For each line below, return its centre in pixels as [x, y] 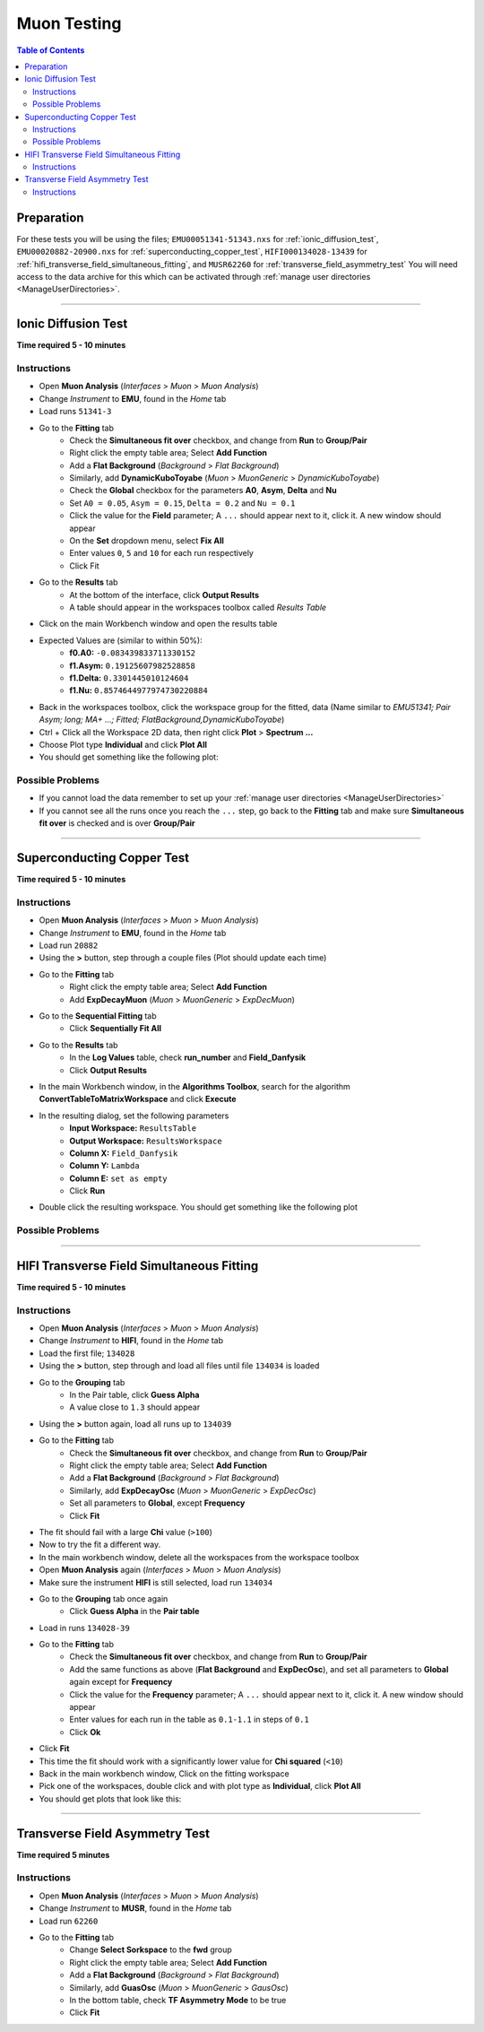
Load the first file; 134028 [87, 1353]
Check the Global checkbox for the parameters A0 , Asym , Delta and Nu [203, 491]
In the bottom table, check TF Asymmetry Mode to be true [178, 2000]
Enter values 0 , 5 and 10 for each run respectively [162, 553]
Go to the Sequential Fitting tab [98, 1016]
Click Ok [85, 1732]
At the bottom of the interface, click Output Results [164, 595]
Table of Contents [51, 50]
